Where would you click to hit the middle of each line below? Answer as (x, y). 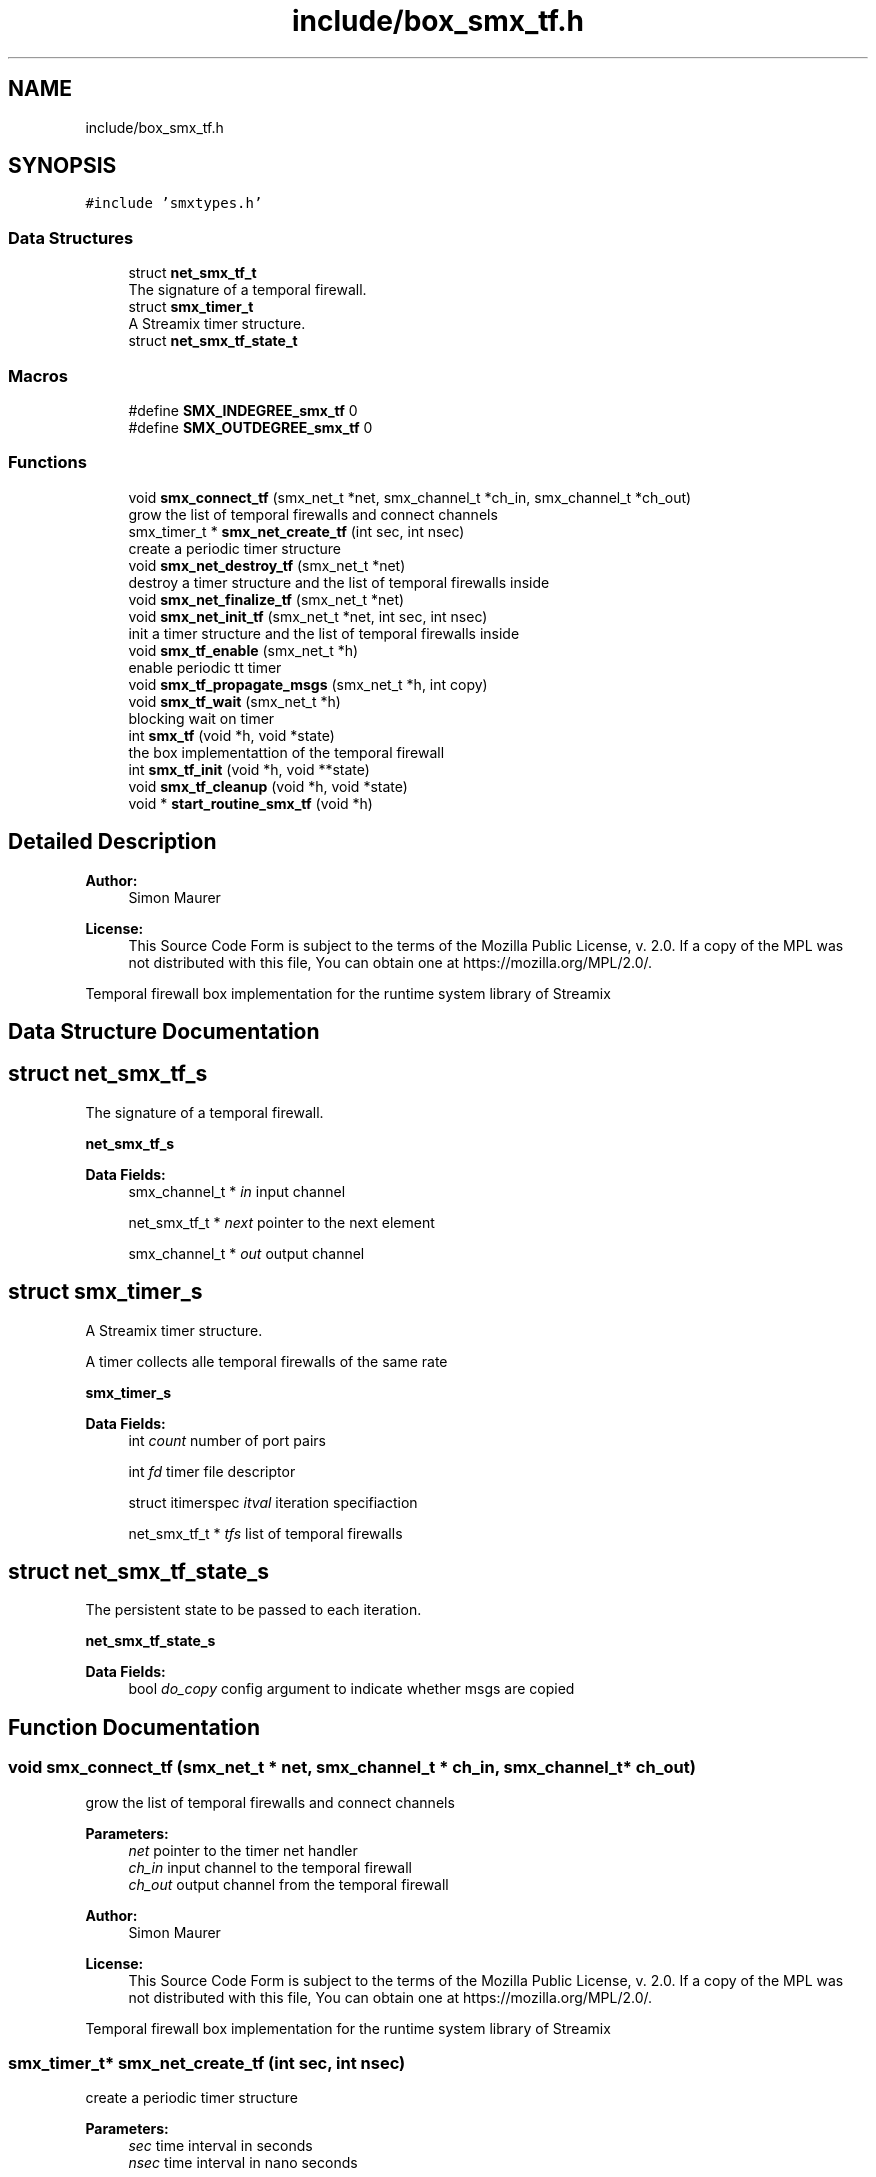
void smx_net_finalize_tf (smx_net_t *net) (266, 599)
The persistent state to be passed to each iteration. (253, 1610)
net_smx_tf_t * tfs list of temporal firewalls (265, 1533)
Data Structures (71, 237)
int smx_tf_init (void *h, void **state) (249, 769)
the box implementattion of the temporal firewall (286, 752)
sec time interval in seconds (220, 2146)
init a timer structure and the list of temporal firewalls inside (324, 633)
